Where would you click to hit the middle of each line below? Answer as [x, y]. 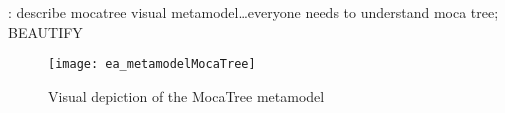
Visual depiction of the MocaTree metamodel [186, 95]
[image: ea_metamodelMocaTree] [152, 64]
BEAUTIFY [45, 31]
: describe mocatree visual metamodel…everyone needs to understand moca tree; [253, 12]
